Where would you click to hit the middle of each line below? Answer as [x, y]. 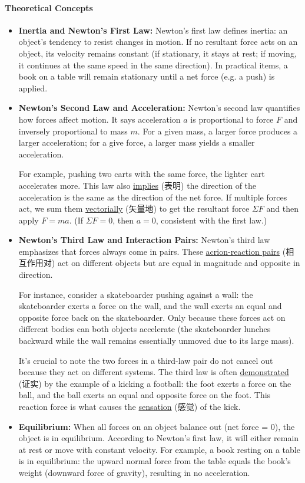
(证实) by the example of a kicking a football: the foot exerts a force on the [155, 383]
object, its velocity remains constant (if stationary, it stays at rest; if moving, [158, 53]
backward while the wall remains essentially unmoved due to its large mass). [156, 341]
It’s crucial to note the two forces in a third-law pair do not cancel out [146, 360]
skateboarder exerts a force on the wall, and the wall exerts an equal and [150, 306]
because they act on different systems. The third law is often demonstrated [154, 372]
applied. [33, 88]
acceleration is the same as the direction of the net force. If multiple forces [153, 197]
